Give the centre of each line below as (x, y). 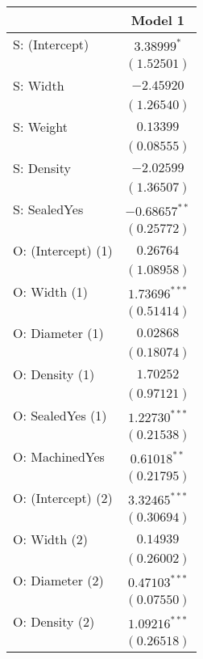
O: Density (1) (54, 374)
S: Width (39, 85)
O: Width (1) (50, 291)
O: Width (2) (50, 539)
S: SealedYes (48, 209)
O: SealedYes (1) (60, 415)
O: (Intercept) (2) (63, 498)
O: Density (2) (54, 621)
